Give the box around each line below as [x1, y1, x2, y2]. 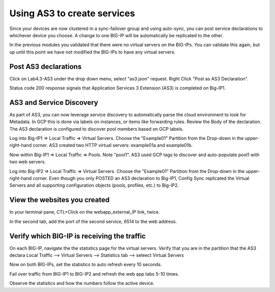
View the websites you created [9, 196, 109, 205]
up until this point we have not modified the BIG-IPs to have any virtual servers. [9, 49, 176, 55]
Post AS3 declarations [9, 62, 81, 71]
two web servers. [9, 159, 46, 165]
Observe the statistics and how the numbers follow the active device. [9, 280, 155, 286]
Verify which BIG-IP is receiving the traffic [9, 231, 146, 240]
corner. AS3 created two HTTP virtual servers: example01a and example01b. [33, 142, 193, 149]
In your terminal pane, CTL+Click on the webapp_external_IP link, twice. [9, 209, 160, 215]
